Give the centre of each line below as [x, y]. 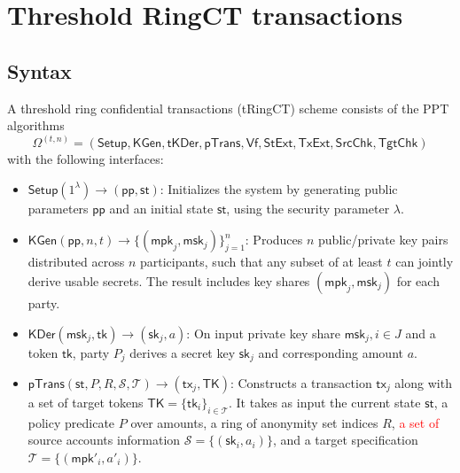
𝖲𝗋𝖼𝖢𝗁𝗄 [354, 144]
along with [423, 383]
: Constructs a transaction [301, 383]
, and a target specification [345, 440]
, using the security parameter [308, 208]
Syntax [39, 70]
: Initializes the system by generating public [279, 188]
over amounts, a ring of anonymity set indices [254, 422]
